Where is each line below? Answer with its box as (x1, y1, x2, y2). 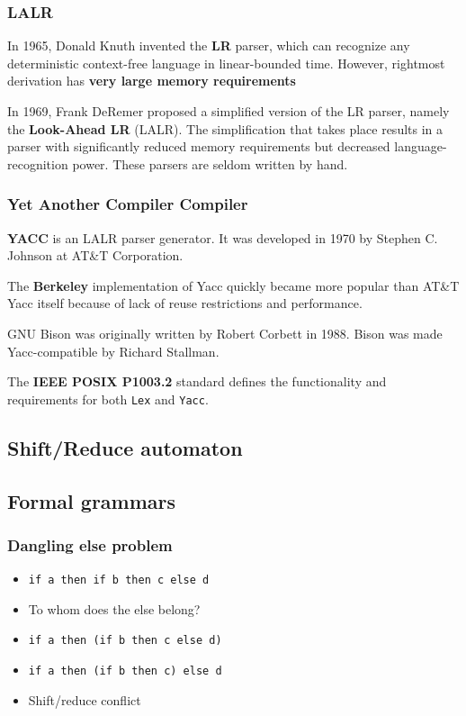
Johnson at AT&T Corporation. (7, 246, 184, 265)
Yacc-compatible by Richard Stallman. (7, 341, 220, 360)
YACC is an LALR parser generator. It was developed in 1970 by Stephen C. (7, 228, 438, 247)
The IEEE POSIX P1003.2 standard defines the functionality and (7, 372, 387, 391)
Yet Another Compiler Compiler (7, 193, 248, 215)
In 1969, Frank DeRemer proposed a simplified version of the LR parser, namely (7, 102, 450, 120)
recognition (7, 154, 68, 173)
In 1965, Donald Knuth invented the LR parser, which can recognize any (7, 36, 410, 55)
